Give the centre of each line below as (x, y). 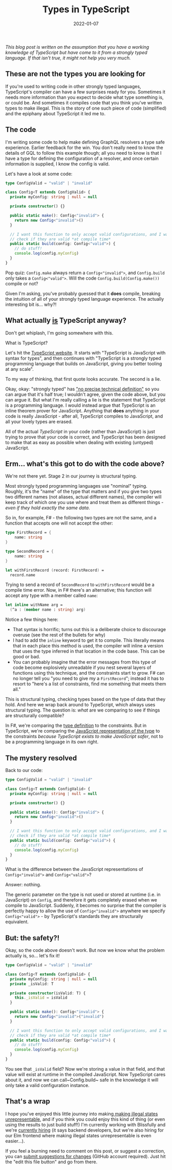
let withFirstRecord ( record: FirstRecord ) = (55, 570)
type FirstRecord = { (28, 533)
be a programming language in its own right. (52, 742)
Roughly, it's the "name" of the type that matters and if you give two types (84, 492)
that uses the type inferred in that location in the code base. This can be (89, 651)
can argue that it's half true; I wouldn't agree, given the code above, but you (85, 394)
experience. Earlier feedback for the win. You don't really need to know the (84, 148)
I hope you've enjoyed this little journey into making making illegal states (82, 1114)
